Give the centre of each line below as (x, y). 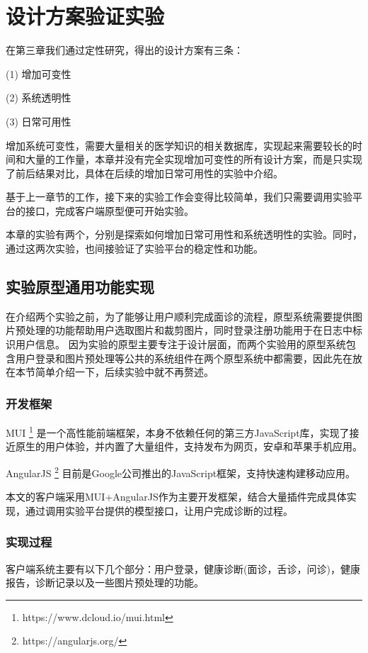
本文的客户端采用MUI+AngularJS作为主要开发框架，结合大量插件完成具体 (176, 497)
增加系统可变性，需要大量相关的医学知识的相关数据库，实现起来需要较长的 (179, 145)
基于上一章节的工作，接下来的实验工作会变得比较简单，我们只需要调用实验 (179, 197)
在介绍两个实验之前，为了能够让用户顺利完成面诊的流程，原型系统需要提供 (179, 316)
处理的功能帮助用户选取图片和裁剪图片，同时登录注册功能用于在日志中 (189, 330)
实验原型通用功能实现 (80, 287)
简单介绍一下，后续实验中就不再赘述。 (124, 372)
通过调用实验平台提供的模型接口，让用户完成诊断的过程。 (159, 510)
